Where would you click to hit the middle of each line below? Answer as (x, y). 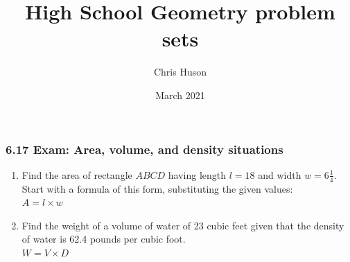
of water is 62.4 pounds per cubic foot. (104, 239)
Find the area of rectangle (77, 174)
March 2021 (180, 95)
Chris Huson (180, 72)
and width (280, 174)
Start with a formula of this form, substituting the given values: (157, 188)
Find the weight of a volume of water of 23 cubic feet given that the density (183, 225)
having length (197, 174)
